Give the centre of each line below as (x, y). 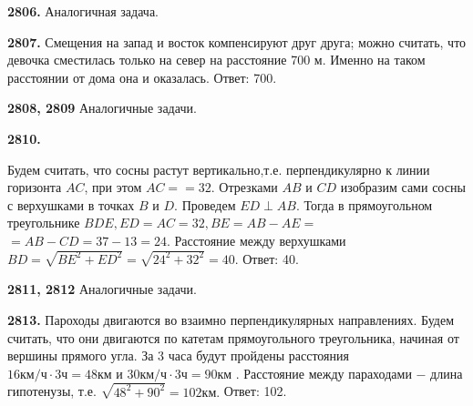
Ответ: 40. (271, 258)
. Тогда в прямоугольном (364, 204)
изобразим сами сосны (403, 187)
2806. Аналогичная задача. (83, 11)
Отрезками (248, 187)
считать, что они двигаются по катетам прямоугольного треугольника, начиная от (233, 337)
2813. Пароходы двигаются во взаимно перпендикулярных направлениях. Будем (231, 320)
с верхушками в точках (71, 204)
